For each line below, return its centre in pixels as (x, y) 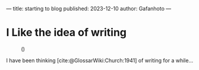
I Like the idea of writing (66, 33)
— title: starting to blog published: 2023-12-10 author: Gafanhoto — (89, 9)
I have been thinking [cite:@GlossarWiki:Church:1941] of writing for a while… (100, 60)
